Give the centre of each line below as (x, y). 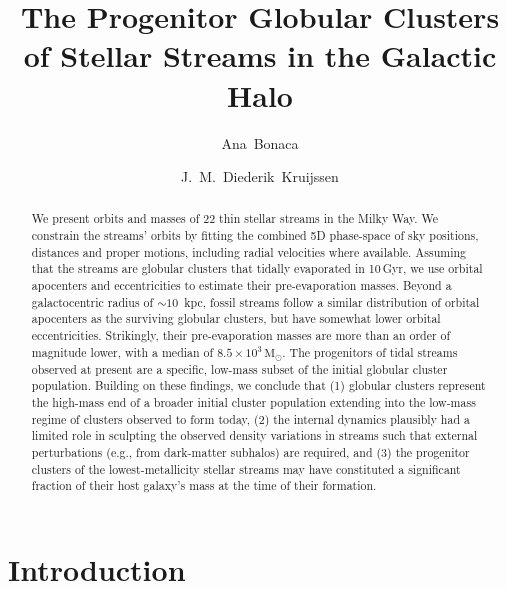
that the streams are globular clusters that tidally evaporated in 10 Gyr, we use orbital (257, 268)
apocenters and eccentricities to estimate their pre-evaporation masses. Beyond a (241, 285)
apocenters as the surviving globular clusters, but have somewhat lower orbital (236, 318)
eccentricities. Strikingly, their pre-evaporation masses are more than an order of (241, 335)
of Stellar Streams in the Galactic (260, 55)
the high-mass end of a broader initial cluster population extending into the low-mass (253, 401)
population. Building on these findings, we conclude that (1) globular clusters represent (258, 385)
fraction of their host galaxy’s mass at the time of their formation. (204, 485)
